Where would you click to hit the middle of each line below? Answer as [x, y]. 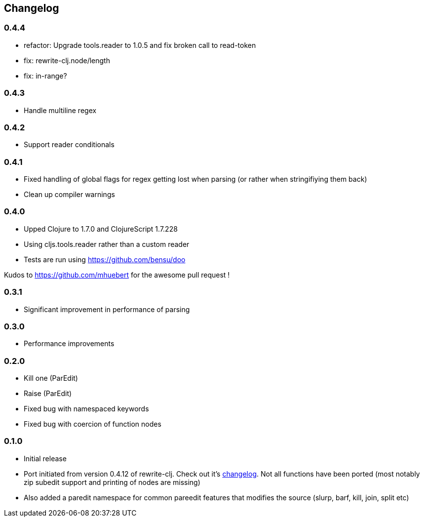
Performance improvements [69, 344]
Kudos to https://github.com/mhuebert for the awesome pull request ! [117, 275]
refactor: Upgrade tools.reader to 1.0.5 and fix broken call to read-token [140, 45]
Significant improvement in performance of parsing [107, 309]
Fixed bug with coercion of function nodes [93, 424]
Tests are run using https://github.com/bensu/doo [105, 259]
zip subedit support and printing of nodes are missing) [112, 482]
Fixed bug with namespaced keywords [86, 409]
